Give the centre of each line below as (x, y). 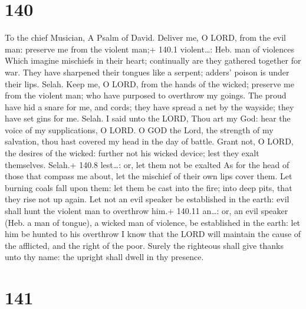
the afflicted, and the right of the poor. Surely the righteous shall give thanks (144, 245)
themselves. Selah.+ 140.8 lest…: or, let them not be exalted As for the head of (147, 164)
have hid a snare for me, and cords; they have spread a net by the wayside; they (149, 106)
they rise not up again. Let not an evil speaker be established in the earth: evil (147, 199)
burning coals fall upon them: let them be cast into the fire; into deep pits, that (149, 187)
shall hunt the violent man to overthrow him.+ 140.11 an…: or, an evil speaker (147, 211)
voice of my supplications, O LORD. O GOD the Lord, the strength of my (139, 129)
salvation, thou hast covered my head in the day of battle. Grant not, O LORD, (149, 141)
